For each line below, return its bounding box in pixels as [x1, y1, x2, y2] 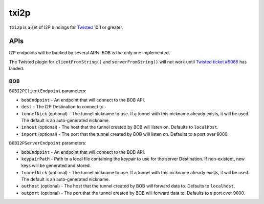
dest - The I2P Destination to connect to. [21, 104, 105, 110]
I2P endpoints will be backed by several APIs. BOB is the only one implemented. [9, 50, 170, 56]
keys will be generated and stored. [21, 163, 91, 168]
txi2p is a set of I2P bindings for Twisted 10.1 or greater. [9, 24, 123, 30]
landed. [9, 66, 24, 72]
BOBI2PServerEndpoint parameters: [9, 140, 87, 146]
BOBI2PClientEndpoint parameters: [9, 88, 87, 94]
